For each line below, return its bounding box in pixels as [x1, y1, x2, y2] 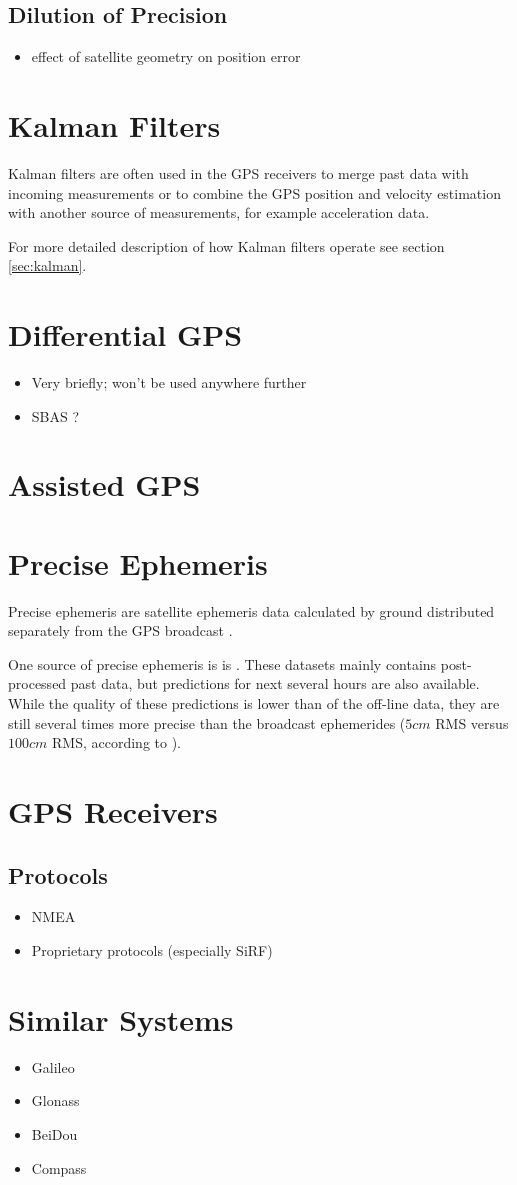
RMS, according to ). [52, 732, 181, 753]
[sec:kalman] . [8, 255, 87, 276]
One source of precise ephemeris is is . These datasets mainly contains [8, 653, 437, 674]
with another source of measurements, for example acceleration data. [8, 202, 430, 223]
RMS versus [435, 712, 509, 733]
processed [8, 673, 67, 694]
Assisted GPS [8, 464, 201, 505]
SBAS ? [31, 405, 80, 426]
